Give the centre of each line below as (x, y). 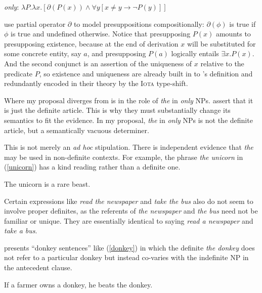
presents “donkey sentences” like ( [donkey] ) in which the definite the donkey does (129, 247)
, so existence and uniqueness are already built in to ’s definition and (146, 73)
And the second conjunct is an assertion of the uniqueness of (98, 63)
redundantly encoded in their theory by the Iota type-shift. (96, 83)
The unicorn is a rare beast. (47, 183)
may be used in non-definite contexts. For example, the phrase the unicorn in (124, 157)
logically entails (195, 53)
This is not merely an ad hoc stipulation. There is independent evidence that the (129, 147)
